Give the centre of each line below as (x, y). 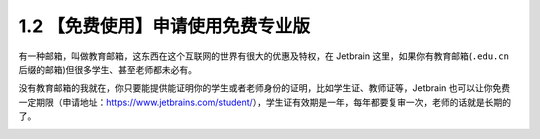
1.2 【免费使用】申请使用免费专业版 (164, 26)
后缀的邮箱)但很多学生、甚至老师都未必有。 (108, 69)
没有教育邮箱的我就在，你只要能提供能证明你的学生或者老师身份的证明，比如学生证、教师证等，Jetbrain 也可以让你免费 (264, 88)
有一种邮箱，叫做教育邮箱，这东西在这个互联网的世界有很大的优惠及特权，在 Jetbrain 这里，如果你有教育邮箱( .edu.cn (264, 56)
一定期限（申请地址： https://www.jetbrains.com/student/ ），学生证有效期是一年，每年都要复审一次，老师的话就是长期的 (265, 102)
